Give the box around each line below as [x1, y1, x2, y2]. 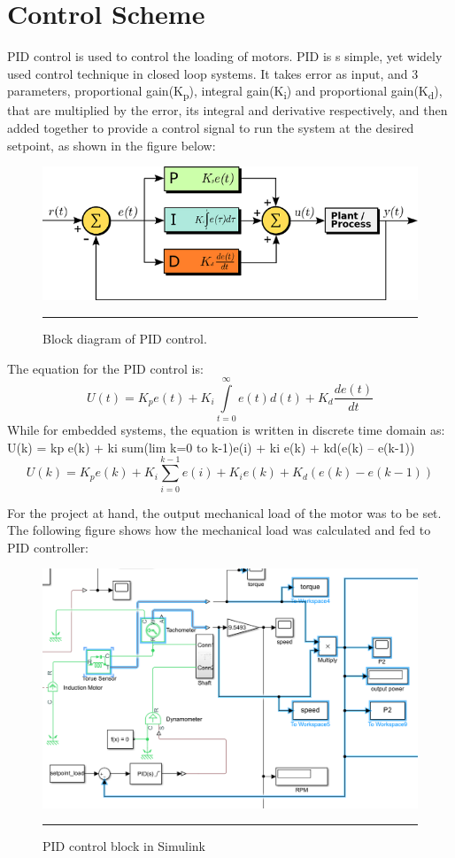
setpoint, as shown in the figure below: [7, 135, 216, 154]
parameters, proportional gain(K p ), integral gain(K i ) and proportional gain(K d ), [7, 81, 443, 103]
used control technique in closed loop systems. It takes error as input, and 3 [7, 64, 419, 82]
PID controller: [7, 537, 89, 556]
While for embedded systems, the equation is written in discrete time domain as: [7, 421, 445, 439]
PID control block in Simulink [42, 837, 206, 855]
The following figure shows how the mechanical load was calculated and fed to [7, 521, 431, 539]
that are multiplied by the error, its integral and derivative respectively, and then [7, 101, 448, 120]
